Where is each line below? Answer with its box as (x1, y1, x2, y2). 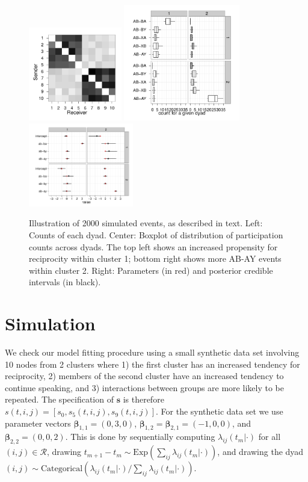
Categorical (40, 465, 83, 474)
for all (258, 430, 281, 443)
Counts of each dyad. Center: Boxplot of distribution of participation (29, 229, 283, 241)
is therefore (123, 393, 164, 406)
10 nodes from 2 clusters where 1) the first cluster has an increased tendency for (5, 357, 300, 370)
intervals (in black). (29, 276, 101, 288)
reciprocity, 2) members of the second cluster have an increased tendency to (5, 369, 284, 382)
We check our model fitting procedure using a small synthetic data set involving (5, 346, 300, 359)
